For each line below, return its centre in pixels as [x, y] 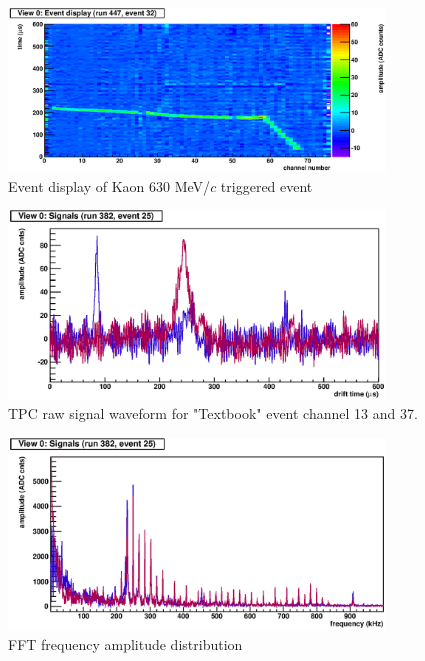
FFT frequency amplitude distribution [125, 643]
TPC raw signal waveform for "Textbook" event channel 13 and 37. [213, 413]
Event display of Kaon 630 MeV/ [109, 185]
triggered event [266, 185]
